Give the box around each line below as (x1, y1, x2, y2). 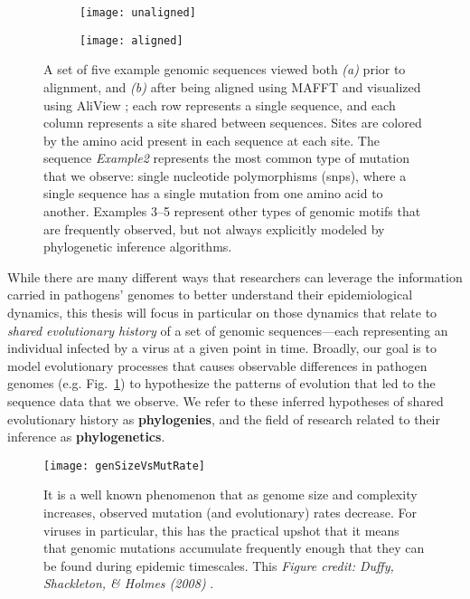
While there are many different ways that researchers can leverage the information (7, 267, 463, 286)
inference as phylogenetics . (7, 427, 165, 446)
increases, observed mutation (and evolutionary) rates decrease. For (43, 503, 418, 522)
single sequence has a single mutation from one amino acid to (43, 184, 383, 203)
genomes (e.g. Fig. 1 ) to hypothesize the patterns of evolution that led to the (7, 374, 436, 393)
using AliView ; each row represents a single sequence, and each (43, 95, 396, 114)
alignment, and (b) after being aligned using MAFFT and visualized (43, 77, 421, 96)
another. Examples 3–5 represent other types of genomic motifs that (43, 202, 421, 221)
